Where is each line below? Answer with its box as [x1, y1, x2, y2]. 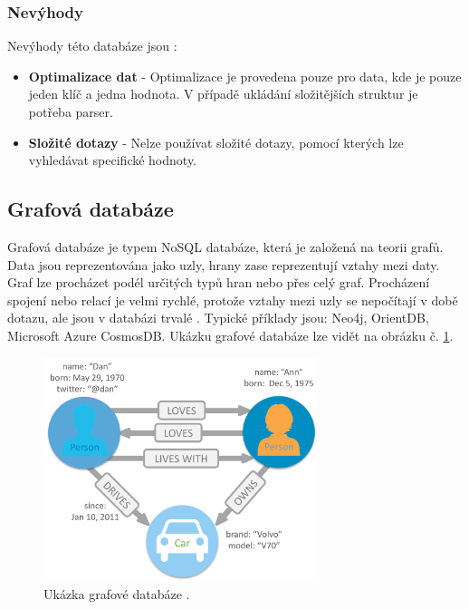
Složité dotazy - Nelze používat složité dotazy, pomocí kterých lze [28, 132, 404, 151]
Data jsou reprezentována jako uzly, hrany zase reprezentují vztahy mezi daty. [7, 255, 440, 274]
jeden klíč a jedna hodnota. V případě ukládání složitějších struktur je [28, 84, 418, 103]
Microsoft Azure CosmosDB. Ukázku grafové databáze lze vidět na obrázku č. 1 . [7, 325, 454, 344]
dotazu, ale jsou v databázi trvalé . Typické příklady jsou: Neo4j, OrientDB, [7, 308, 429, 327]
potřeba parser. [28, 102, 113, 121]
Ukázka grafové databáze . [43, 584, 190, 603]
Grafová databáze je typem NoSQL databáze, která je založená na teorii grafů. [7, 237, 444, 256]
